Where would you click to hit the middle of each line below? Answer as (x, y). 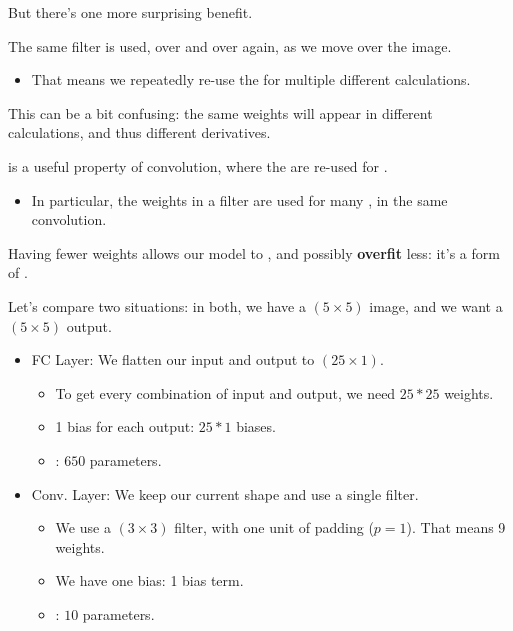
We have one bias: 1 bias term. (149, 580)
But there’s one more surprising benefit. (130, 12)
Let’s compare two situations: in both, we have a (157, 305)
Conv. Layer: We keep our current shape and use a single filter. (225, 493)
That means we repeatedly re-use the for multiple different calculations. (251, 79)
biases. (256, 426)
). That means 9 (456, 527)
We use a (83, 527)
